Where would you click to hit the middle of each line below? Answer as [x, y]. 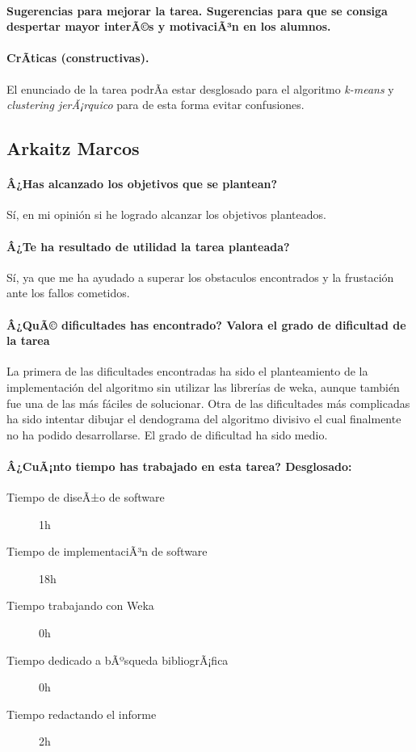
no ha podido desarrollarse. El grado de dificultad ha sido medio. [167, 434]
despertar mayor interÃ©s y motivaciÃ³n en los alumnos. [169, 26]
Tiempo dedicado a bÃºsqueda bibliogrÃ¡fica [118, 660]
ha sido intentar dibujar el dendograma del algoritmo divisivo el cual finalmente [204, 419]
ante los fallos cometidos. [68, 293]
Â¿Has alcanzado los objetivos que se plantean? [142, 184]
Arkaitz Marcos [73, 148]
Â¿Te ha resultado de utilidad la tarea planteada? [148, 246]
